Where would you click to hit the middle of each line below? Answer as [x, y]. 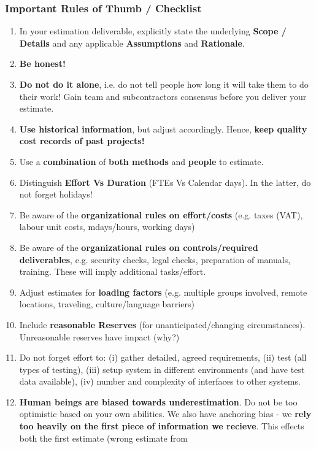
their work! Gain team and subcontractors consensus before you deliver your [163, 96]
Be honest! [42, 63]
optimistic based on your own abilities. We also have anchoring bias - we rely [165, 414]
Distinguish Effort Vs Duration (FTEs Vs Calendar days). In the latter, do [165, 182]
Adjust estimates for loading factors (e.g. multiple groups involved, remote [163, 292]
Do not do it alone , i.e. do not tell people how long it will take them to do [164, 84]
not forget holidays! [56, 194]
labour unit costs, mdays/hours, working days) [107, 227]
